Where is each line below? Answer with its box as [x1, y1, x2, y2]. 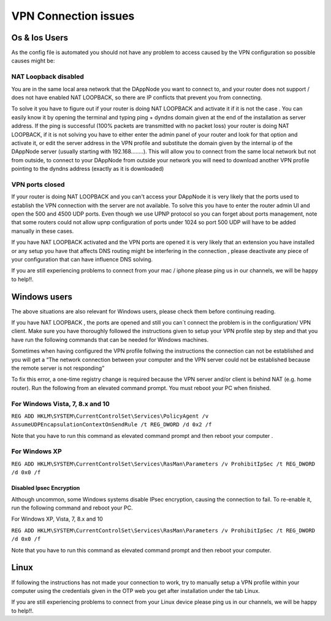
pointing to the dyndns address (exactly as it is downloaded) [11, 165, 164, 173]
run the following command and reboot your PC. [11, 504, 133, 511]
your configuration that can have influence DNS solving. [11, 255, 153, 263]
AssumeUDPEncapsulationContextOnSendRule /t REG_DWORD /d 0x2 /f [11, 421, 212, 428]
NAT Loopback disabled [11, 72, 84, 81]
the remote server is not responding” [11, 364, 105, 372]
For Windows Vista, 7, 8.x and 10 [11, 399, 110, 408]
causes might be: [11, 57, 55, 64]
